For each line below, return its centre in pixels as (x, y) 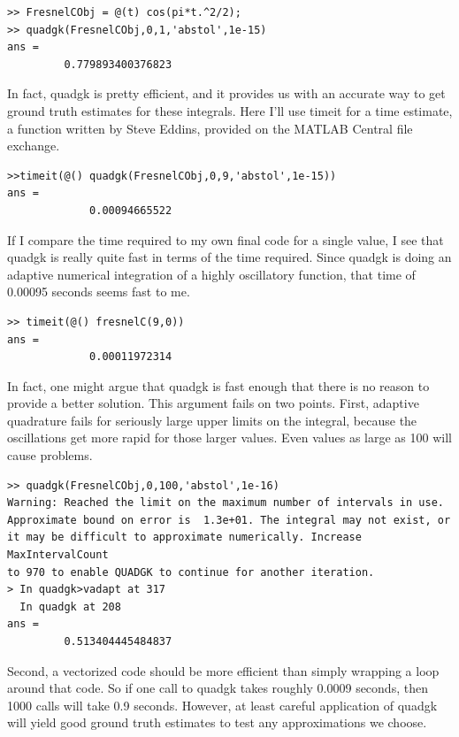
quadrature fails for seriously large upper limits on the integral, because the (212, 420)
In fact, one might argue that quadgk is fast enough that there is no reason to (218, 385)
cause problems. (50, 455)
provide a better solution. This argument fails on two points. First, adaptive (213, 403)
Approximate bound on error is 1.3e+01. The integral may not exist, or (229, 520)
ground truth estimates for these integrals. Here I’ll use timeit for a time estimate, (230, 110)
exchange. (34, 146)
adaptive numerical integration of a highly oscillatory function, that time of (211, 274)
